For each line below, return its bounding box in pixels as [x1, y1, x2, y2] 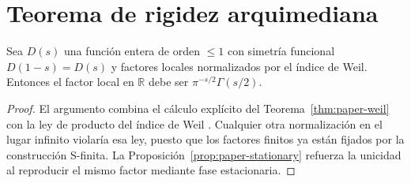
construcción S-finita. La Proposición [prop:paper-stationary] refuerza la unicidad [6, 146, 402, 162]
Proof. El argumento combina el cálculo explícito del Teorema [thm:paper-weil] [6, 99, 390, 116]
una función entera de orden [63, 43, 200, 59]
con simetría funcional [227, 43, 335, 59]
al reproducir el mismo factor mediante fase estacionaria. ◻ [6, 162, 296, 178]
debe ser [148, 73, 189, 90]
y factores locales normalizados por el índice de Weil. [111, 58, 368, 74]
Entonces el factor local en [6, 73, 134, 90]
